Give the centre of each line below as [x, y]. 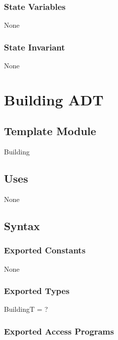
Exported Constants [45, 250]
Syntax [22, 225]
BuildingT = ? [26, 309]
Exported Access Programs [59, 331]
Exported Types [37, 291]
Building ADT [54, 99]
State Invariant [35, 47]
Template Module [50, 131]
